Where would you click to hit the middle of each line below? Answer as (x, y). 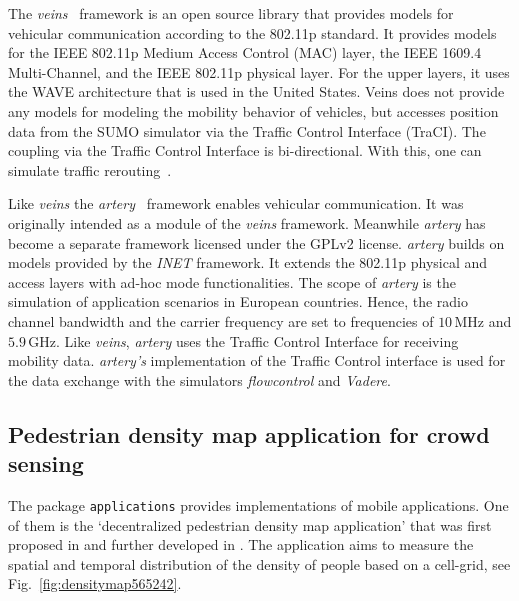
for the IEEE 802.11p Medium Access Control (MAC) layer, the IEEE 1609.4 (245, 52)
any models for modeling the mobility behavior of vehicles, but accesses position (253, 110)
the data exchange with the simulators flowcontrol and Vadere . (199, 379)
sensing (46, 463)
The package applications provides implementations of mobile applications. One (258, 504)
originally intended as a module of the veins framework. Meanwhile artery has (247, 222)
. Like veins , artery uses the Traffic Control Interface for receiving (257, 340)
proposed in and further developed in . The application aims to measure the (241, 544)
